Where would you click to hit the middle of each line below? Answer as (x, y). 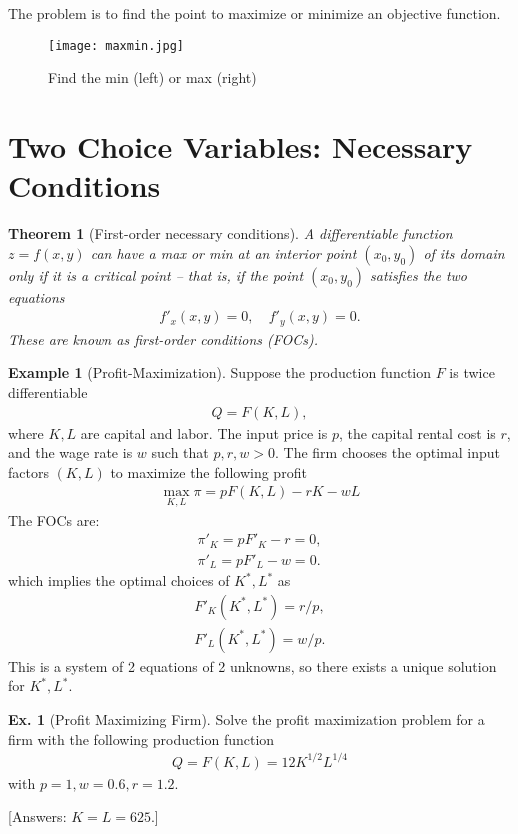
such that (180, 452)
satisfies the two (419, 274)
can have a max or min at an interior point (223, 252)
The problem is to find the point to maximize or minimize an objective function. (254, 13)
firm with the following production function (141, 738)
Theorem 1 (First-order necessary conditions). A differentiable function (230, 233)
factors (28, 471)
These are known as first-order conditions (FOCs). (163, 338)
